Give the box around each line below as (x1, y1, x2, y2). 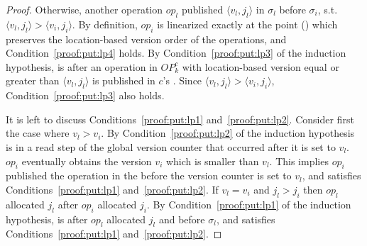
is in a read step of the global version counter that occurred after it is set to (6, 139, 336, 154)
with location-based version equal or (182, 59, 339, 74)
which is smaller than (165, 153, 259, 168)
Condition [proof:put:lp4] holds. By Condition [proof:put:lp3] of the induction (6, 45, 346, 60)
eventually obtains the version (21, 153, 152, 168)
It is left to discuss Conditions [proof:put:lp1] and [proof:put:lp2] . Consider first (6, 111, 354, 126)
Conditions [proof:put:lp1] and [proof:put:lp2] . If (6, 181, 219, 196)
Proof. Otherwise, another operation (6, 2, 163, 16)
